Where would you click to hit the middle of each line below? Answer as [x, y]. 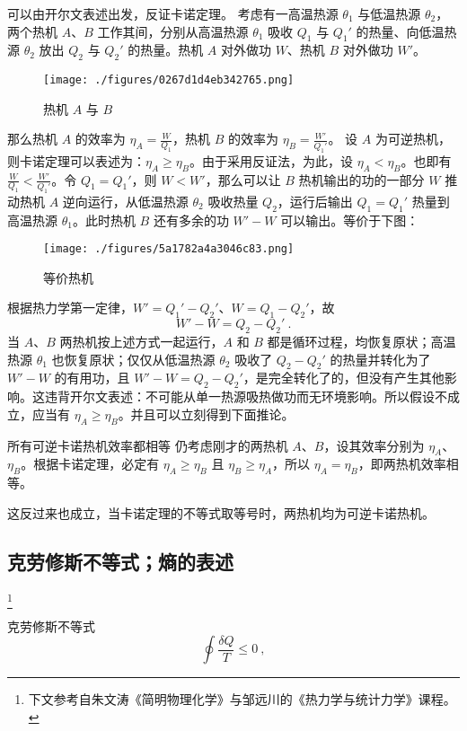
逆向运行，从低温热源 [125, 201]
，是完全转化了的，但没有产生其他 [344, 378]
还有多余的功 [191, 220]
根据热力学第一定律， [70, 308]
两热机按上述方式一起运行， [141, 341]
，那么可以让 [243, 179]
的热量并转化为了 [380, 359]
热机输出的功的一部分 [361, 179]
